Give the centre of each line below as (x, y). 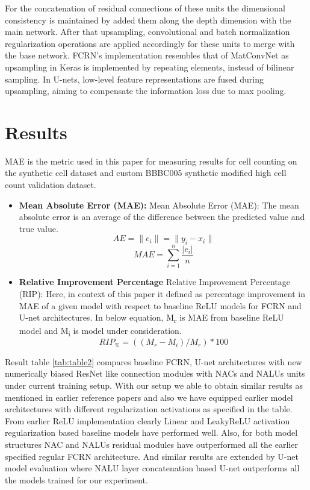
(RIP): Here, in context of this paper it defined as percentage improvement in (162, 293)
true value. (39, 228)
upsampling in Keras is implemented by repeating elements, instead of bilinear (150, 67)
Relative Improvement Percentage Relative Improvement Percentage (155, 282)
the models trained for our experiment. (76, 479)
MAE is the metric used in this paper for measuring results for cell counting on (151, 161)
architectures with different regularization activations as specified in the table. (149, 409)
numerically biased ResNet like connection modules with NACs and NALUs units (155, 373)
